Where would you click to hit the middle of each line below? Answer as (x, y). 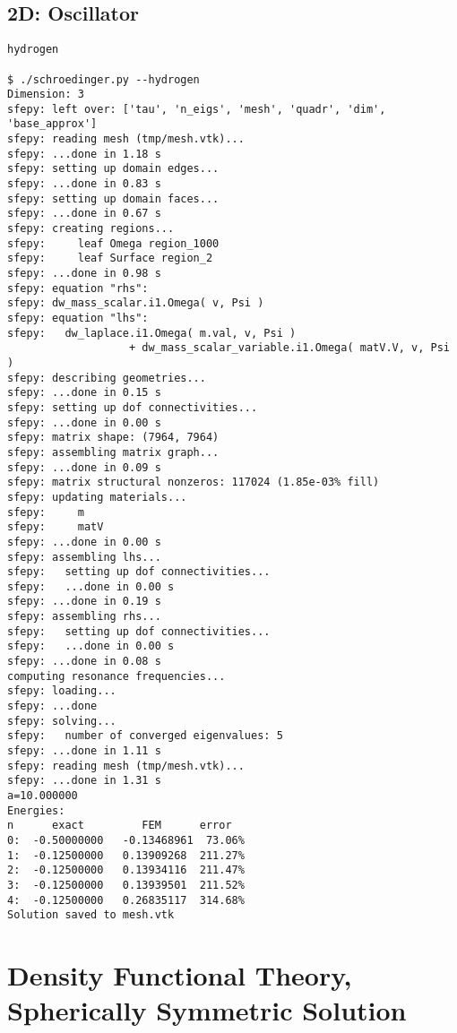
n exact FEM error (120, 826)
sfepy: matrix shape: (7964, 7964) (113, 438)
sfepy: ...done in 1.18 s (84, 154)
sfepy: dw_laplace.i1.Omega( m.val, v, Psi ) (152, 333)
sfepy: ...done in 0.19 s (84, 602)
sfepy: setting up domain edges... (113, 169)
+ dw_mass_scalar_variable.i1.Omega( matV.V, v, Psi (289, 348)
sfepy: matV (56, 527)
